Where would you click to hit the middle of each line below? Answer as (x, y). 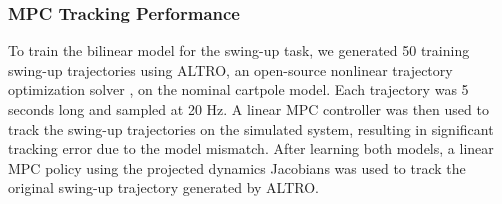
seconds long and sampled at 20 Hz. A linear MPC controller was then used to (248, 109)
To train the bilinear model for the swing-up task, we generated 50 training (239, 50)
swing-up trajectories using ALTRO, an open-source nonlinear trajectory (230, 69)
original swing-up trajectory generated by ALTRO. (163, 187)
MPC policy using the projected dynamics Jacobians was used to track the (237, 167)
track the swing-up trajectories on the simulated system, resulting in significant (251, 128)
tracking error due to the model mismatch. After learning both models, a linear (251, 148)
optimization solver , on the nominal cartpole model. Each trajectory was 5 (238, 89)
